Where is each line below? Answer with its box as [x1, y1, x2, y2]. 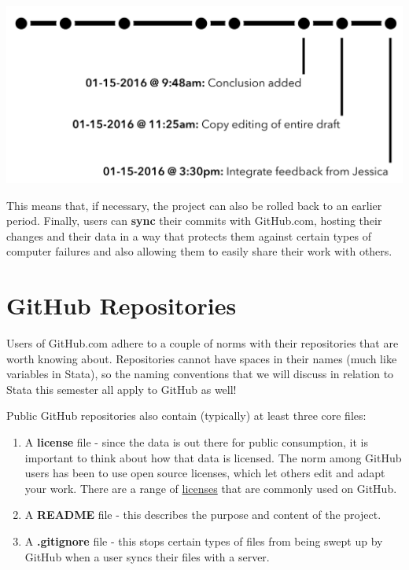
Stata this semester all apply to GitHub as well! [6, 381, 237, 397]
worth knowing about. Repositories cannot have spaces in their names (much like [6, 350, 397, 366]
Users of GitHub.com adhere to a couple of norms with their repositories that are [6, 335, 399, 351]
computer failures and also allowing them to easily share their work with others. [6, 243, 392, 259]
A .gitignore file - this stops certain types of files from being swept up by [24, 532, 383, 549]
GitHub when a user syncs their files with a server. [24, 548, 270, 564]
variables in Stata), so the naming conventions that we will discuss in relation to [6, 366, 394, 382]
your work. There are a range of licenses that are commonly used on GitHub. [24, 480, 397, 496]
